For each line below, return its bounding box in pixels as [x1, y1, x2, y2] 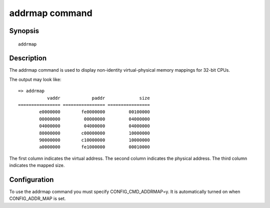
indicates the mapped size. [9, 162, 65, 168]
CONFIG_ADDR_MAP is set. [9, 195, 66, 201]
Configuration [9, 175, 54, 184]
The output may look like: [9, 76, 61, 82]
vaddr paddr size [46, 95, 150, 101]
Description [9, 54, 47, 63]
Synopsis [9, 27, 39, 35]
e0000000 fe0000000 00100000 [39, 109, 150, 115]
